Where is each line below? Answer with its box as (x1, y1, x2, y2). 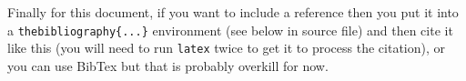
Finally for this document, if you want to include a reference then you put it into (7, 3, 459, 21)
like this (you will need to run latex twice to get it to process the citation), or (7, 38, 446, 57)
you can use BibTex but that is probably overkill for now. (7, 56, 329, 75)
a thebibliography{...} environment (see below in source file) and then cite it (7, 20, 453, 39)
